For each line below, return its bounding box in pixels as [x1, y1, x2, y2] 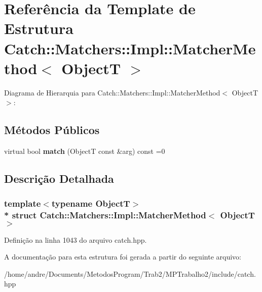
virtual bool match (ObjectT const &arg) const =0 [4, 146, 165, 156]
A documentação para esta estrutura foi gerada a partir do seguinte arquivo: [4, 251, 241, 262]
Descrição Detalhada [4, 171, 114, 186]
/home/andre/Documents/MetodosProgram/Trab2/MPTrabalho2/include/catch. [4, 268, 256, 279]
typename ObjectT [51, 197, 130, 210]
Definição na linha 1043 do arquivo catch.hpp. [4, 234, 147, 245]
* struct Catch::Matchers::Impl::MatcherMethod [4, 209, 206, 221]
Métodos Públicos [4, 122, 100, 138]
